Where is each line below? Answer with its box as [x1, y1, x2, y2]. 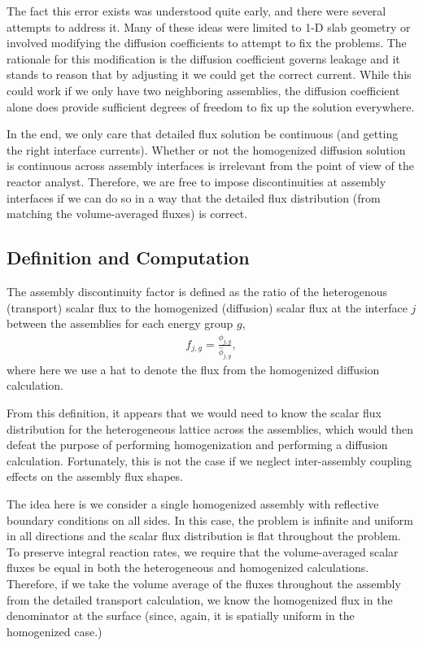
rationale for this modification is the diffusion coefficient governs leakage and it [7, 50, 400, 67]
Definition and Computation [7, 245, 250, 270]
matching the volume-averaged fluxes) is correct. [7, 205, 248, 222]
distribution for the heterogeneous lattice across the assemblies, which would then [7, 420, 414, 437]
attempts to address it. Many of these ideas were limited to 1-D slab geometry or [7, 18, 411, 35]
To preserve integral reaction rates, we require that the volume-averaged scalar [7, 543, 399, 560]
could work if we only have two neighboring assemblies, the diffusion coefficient [7, 81, 400, 98]
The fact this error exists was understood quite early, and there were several [7, 2, 386, 19]
